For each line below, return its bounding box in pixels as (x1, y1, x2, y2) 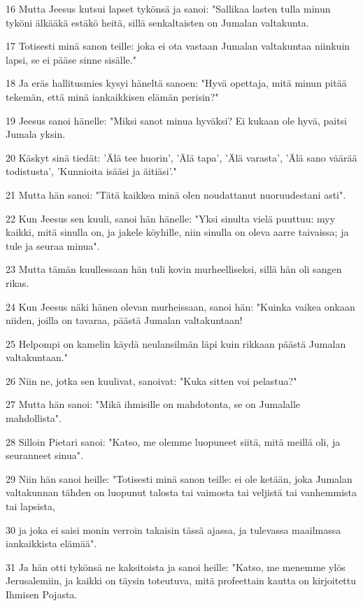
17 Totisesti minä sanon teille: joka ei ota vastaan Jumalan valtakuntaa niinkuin (6, 38, 350, 53)
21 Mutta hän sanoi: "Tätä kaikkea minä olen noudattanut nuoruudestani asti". (6, 187, 346, 202)
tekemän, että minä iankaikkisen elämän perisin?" (6, 89, 219, 104)
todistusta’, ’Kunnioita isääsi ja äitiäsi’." (6, 164, 177, 178)
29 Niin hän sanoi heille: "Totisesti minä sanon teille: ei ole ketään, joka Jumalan (6, 471, 353, 486)
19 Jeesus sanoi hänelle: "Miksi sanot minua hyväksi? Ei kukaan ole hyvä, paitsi (6, 113, 347, 127)
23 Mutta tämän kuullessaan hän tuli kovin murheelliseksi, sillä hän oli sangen (6, 262, 342, 276)
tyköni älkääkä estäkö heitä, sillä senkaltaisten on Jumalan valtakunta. (6, 15, 309, 29)
